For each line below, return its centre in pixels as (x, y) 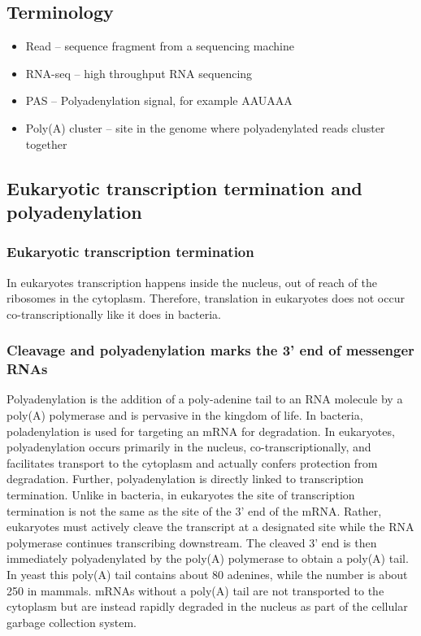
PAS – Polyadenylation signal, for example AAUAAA (159, 100)
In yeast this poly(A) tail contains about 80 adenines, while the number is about (207, 575)
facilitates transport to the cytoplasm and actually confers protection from (192, 462)
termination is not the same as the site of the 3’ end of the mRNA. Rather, (194, 510)
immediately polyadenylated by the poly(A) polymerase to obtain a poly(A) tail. (208, 558)
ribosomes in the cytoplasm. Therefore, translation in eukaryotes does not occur (206, 298)
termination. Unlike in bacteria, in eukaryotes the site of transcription (181, 495)
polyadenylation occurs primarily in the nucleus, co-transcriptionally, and (189, 447)
